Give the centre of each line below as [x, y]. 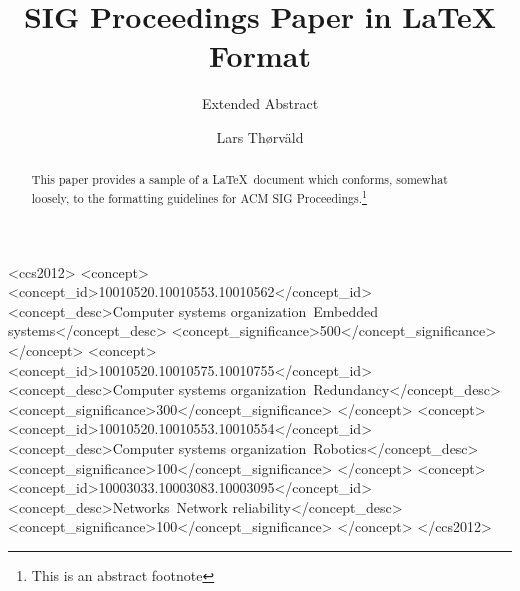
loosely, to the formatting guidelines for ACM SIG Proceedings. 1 [199, 196]
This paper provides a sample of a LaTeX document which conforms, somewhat [239, 179]
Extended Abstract [260, 103]
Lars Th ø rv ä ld [260, 136]
